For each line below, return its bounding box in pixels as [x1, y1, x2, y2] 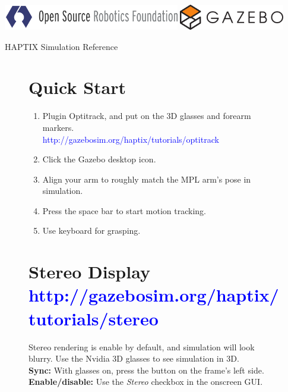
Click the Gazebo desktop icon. [42, 153, 156, 165]
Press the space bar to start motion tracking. [42, 204, 206, 217]
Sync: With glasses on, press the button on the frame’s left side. [29, 363, 264, 376]
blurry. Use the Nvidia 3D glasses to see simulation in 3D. [29, 352, 239, 365]
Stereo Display [29, 259, 150, 284]
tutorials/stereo [29, 306, 159, 330]
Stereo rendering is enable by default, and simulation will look [29, 340, 255, 353]
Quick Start [29, 75, 126, 99]
